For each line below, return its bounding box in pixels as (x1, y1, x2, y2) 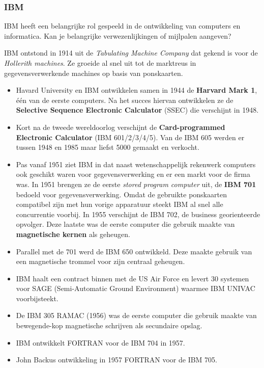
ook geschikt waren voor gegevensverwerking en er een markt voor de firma (16, 169, 250, 179)
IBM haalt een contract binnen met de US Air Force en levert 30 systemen (16, 273, 249, 283)
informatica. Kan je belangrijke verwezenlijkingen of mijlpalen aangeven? (4, 30, 231, 41)
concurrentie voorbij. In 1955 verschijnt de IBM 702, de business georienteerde (16, 208, 260, 219)
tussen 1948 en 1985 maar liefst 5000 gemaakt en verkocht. (16, 142, 199, 152)
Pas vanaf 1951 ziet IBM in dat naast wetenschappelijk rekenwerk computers (16, 159, 256, 169)
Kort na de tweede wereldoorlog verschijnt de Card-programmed (16, 121, 225, 132)
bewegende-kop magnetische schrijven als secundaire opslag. (16, 320, 202, 331)
